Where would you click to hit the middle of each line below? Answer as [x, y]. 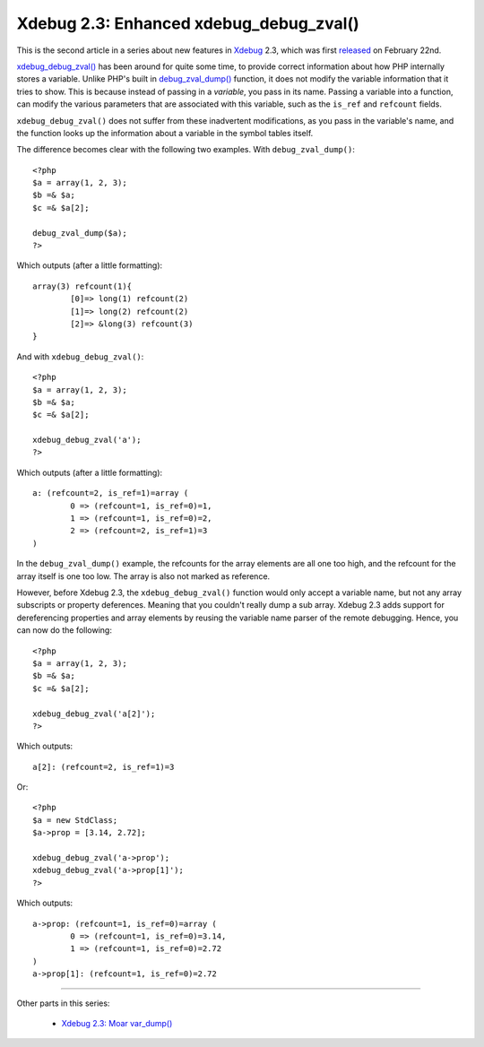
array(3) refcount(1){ [82, 286]
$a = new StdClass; [75, 820]
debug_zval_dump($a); [80, 233]
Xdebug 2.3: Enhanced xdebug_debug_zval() [188, 23]
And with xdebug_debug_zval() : [80, 356]
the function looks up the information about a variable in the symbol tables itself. [165, 133]
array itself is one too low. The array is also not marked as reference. [143, 576]
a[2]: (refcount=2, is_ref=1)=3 [104, 767]
